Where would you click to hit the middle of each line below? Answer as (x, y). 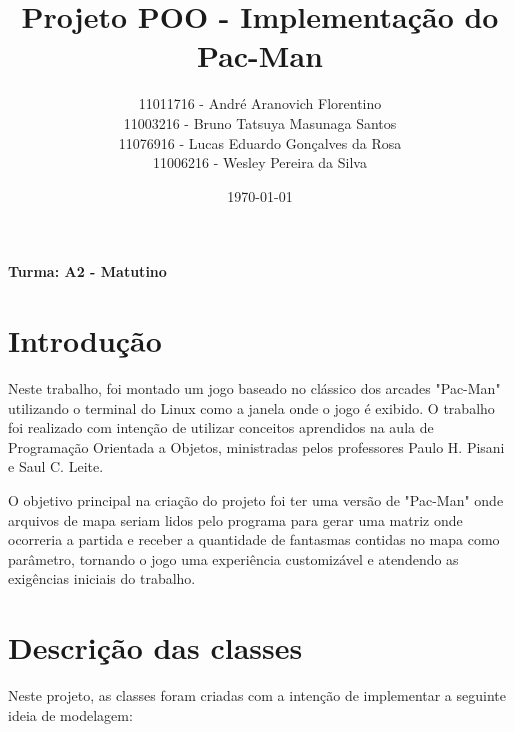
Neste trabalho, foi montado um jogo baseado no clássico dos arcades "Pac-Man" (254, 388)
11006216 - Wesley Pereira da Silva (260, 162)
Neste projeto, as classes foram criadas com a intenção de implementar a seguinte (257, 695)
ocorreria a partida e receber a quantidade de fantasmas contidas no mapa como (254, 539)
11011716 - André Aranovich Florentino (260, 103)
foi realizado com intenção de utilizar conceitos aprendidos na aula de (221, 427)
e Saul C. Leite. (56, 466)
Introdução (85, 340)
